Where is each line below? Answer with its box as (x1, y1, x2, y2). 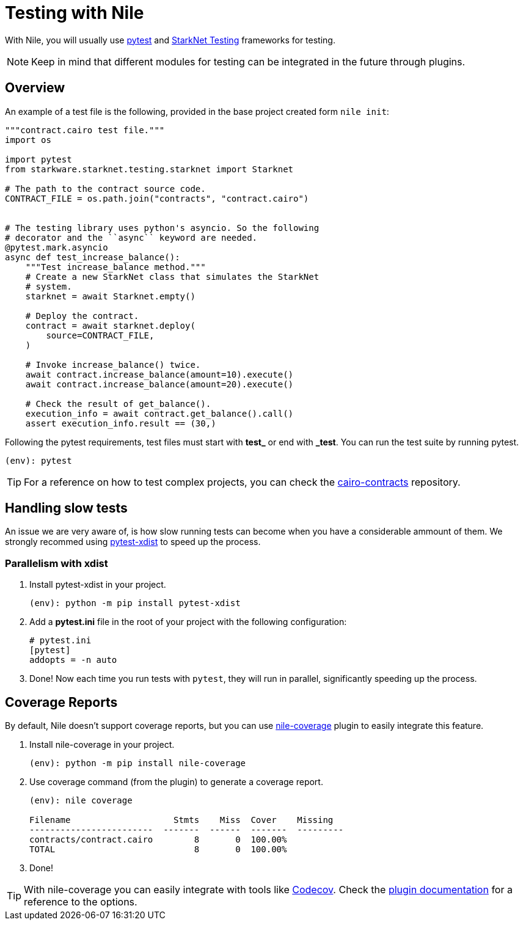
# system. (25, 281, 72, 291)
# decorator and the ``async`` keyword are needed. (5, 232, 258, 243)
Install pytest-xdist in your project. (29, 579, 166, 590)
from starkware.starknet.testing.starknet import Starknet (5, 164, 294, 174)
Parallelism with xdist (5, 557, 108, 569)
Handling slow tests (5, 500, 128, 516)
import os (5, 134, 51, 145)
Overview (5, 80, 65, 96)
